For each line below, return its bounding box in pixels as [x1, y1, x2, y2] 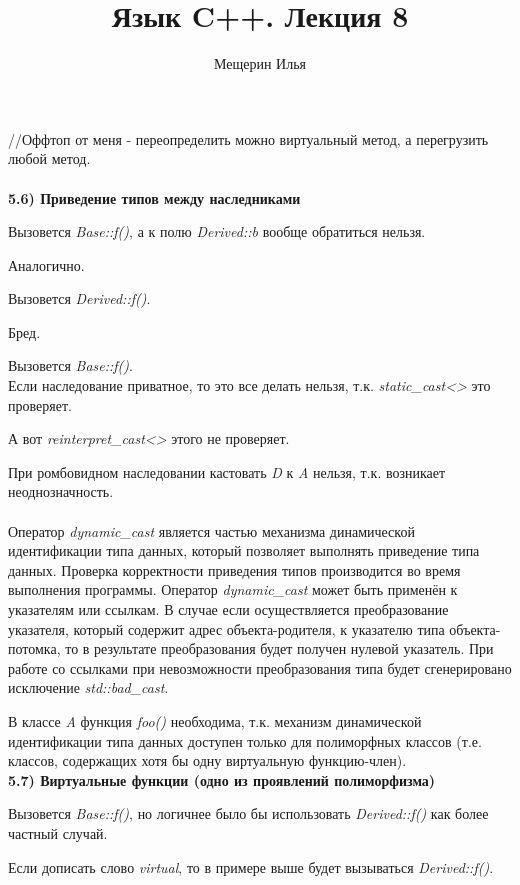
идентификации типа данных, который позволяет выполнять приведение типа [8, 540, 480, 561]
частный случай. [8, 822, 108, 843]
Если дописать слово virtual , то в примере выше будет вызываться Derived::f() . [8, 856, 494, 877]
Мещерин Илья [213, 53, 307, 74]
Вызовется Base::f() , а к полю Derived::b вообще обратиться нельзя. [8, 221, 426, 242]
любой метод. [8, 148, 91, 169]
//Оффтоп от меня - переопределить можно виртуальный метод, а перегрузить [8, 128, 489, 149]
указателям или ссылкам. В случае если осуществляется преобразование [8, 599, 449, 619]
